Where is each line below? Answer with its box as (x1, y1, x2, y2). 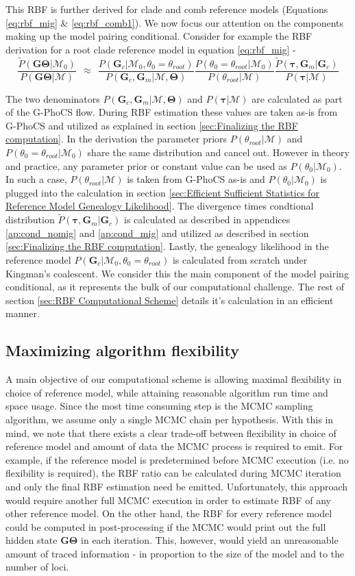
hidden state (5, 533, 58, 547)
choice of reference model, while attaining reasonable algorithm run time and (5, 385, 328, 399)
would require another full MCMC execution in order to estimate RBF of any (5, 492, 331, 507)
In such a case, (5, 172, 67, 186)
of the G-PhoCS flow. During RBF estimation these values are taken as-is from (5, 105, 338, 119)
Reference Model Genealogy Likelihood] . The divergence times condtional (5, 199, 314, 213)
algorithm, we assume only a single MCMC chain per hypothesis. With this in (5, 412, 334, 426)
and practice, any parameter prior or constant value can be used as (5, 158, 287, 173)
